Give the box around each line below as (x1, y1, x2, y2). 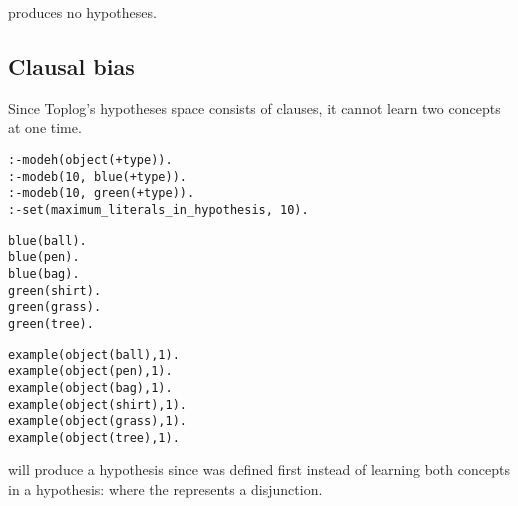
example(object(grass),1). (8, 414, 187, 429)
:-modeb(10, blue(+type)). (8, 169, 187, 184)
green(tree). (8, 316, 94, 331)
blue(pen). (8, 250, 80, 265)
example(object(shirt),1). (8, 397, 187, 412)
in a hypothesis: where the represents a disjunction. (8, 479, 323, 500)
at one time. (8, 117, 82, 138)
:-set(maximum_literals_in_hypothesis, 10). (8, 202, 309, 217)
